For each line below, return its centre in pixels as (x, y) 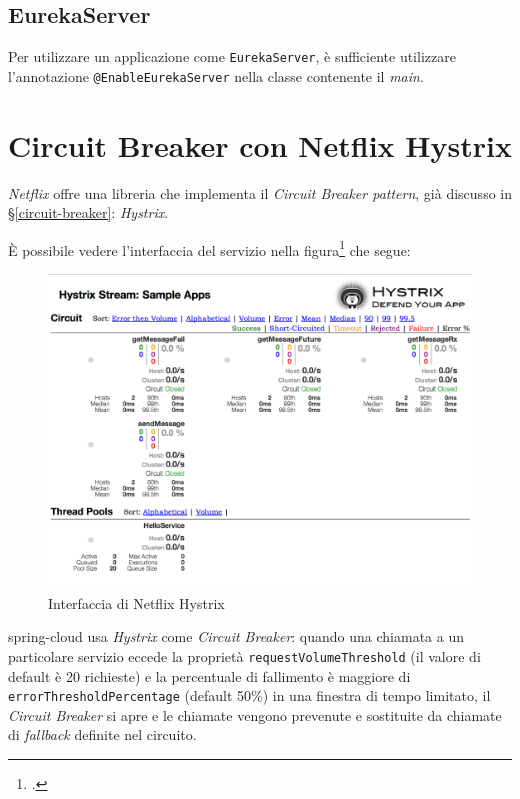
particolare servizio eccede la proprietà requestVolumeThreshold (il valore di (244, 655)
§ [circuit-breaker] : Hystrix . (88, 212)
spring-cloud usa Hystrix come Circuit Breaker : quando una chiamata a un (236, 636)
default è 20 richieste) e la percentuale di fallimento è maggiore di (209, 675)
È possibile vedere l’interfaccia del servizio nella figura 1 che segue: (209, 248)
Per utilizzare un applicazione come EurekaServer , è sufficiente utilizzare (232, 56)
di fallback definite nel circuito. (102, 734)
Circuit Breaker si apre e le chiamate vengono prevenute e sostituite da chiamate (255, 714)
